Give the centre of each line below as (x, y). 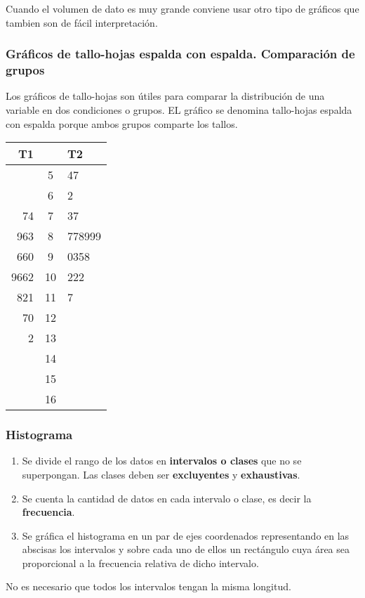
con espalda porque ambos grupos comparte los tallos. (122, 123)
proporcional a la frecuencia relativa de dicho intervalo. (140, 563)
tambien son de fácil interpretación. (82, 22)
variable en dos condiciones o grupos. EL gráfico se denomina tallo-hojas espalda (179, 109)
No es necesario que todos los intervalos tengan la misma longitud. (148, 586)
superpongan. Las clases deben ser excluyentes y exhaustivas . (161, 474)
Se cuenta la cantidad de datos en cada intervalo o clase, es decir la (167, 498)
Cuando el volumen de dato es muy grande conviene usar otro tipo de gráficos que (182, 8)
